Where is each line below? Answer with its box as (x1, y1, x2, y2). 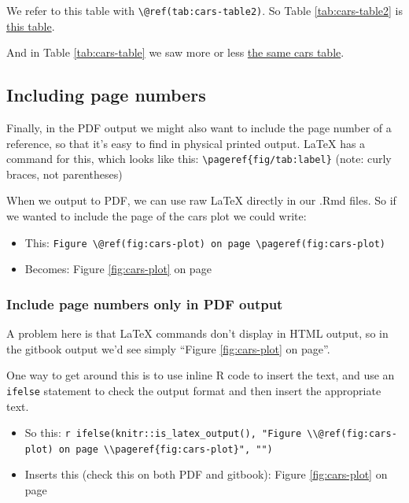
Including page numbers (6, 83, 206, 107)
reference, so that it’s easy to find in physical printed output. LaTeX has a (6, 135, 366, 151)
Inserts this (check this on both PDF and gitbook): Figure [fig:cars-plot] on (24, 466, 388, 483)
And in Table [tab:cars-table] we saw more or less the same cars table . (6, 44, 345, 61)
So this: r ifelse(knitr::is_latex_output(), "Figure (24, 424, 302, 441)
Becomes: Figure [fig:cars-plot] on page (24, 261, 212, 277)
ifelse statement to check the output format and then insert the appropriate (6, 382, 381, 398)
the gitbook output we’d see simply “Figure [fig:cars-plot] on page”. (6, 340, 330, 357)
